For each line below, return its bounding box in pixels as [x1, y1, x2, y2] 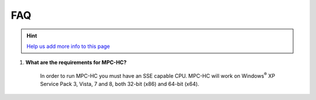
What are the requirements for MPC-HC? [25, 59, 127, 66]
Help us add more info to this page [26, 43, 111, 50]
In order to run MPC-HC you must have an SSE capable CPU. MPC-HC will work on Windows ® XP [40, 71, 276, 79]
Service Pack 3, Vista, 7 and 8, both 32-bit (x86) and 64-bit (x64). [40, 81, 200, 88]
